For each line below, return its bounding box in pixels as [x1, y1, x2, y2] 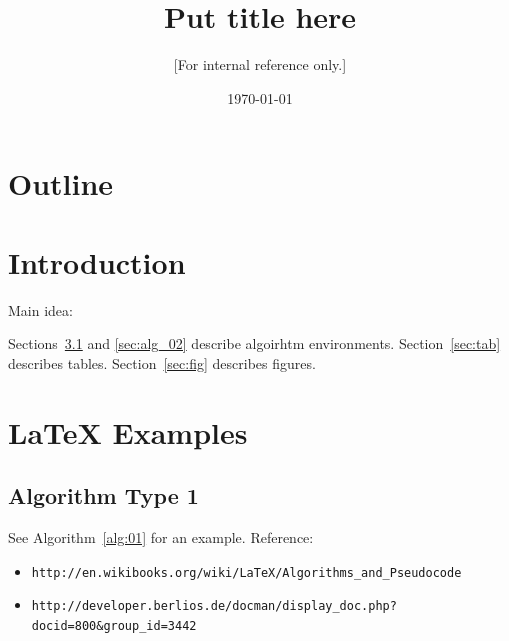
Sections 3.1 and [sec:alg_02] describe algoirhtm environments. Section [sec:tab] [8, 333, 501, 354]
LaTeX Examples [8, 411, 248, 452]
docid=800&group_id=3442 [31, 618, 197, 633]
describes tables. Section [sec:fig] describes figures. [8, 352, 316, 373]
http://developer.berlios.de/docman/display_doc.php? [31, 599, 397, 614]
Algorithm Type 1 [8, 480, 199, 511]
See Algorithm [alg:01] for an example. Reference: [8, 526, 314, 547]
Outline [8, 163, 114, 204]
